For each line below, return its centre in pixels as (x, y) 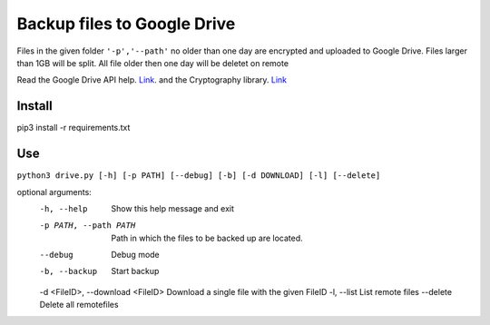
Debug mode (136, 255)
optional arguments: (54, 192)
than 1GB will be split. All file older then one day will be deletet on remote (153, 63)
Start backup (135, 271)
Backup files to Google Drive (126, 24)
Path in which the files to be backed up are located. (207, 238)
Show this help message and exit (173, 208)
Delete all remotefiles (79, 305)
